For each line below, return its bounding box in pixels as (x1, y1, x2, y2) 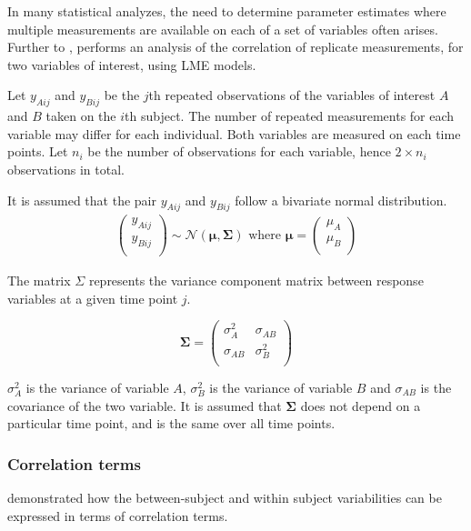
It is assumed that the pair (7, 190, 156, 209)
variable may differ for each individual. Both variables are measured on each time (7, 124, 461, 143)
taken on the (45, 106, 116, 125)
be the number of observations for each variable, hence (87, 142, 391, 161)
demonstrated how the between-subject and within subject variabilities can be (7, 487, 442, 506)
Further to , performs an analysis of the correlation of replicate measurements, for (7, 37, 464, 56)
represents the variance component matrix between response (88, 271, 424, 290)
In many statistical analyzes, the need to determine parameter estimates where (7, 2, 446, 20)
